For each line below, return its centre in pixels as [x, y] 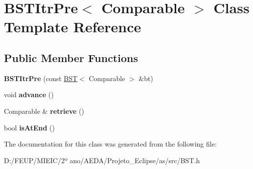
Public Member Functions [71, 57]
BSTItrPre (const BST [41, 78]
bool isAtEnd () [29, 127]
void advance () [29, 95]
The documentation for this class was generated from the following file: [110, 144]
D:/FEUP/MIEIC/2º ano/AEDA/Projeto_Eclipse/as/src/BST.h [102, 160]
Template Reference [73, 27]
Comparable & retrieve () [44, 111]
